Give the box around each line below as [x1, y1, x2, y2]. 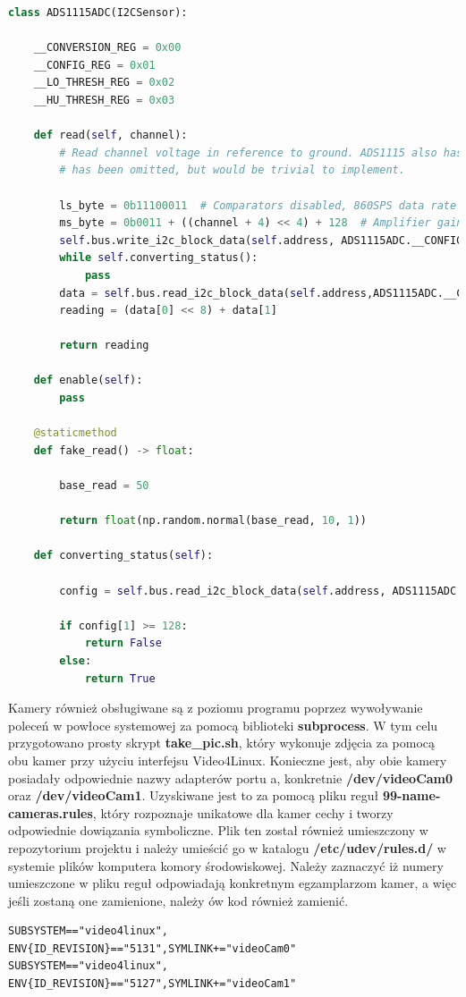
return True [84, 672, 156, 685]
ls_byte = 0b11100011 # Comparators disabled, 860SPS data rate [59, 199, 457, 212]
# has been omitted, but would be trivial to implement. [59, 164, 405, 177]
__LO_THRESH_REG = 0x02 [33, 76, 175, 89]
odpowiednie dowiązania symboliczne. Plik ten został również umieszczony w [8, 821, 428, 840]
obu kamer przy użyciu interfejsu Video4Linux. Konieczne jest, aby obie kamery [8, 750, 447, 769]
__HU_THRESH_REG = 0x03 [33, 93, 175, 106]
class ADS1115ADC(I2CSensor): [8, 6, 188, 19]
